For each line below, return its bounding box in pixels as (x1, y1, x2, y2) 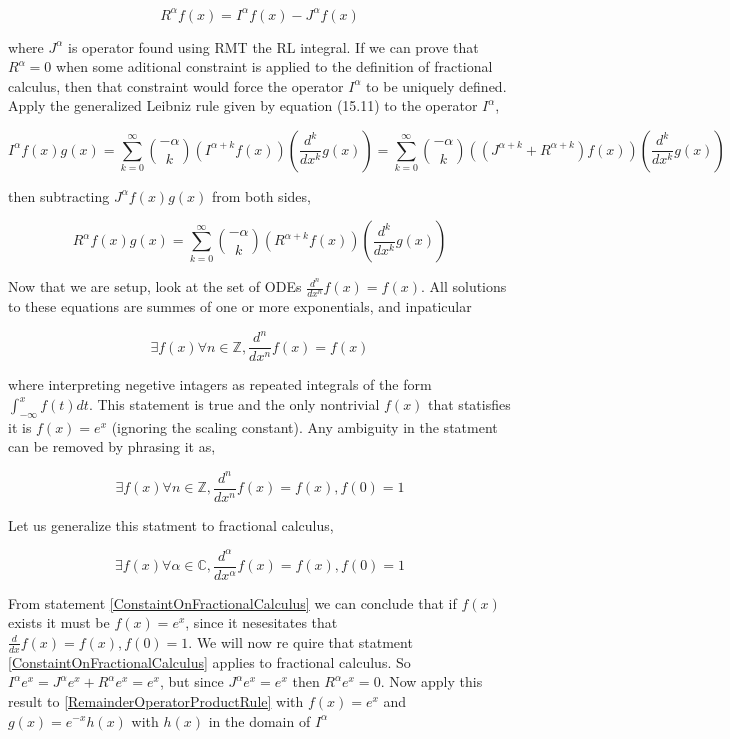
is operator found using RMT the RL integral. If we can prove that (67, 36, 479, 57)
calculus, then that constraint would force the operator (8, 75, 344, 96)
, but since (159, 671, 224, 692)
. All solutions (420, 276, 507, 297)
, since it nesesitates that (185, 612, 338, 633)
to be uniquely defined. (366, 75, 507, 96)
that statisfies (428, 394, 511, 415)
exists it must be (8, 612, 110, 633)
